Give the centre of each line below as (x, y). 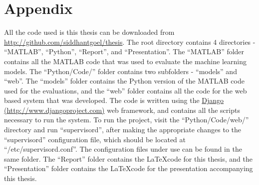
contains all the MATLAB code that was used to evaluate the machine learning (125, 61)
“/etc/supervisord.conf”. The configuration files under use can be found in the (123, 149)
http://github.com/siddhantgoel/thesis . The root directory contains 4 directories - (130, 42)
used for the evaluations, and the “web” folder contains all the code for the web (126, 90)
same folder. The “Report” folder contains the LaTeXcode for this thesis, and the (128, 158)
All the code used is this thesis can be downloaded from (89, 32)
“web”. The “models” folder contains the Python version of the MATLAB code (124, 81)
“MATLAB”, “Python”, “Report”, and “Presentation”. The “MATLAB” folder (124, 51)
